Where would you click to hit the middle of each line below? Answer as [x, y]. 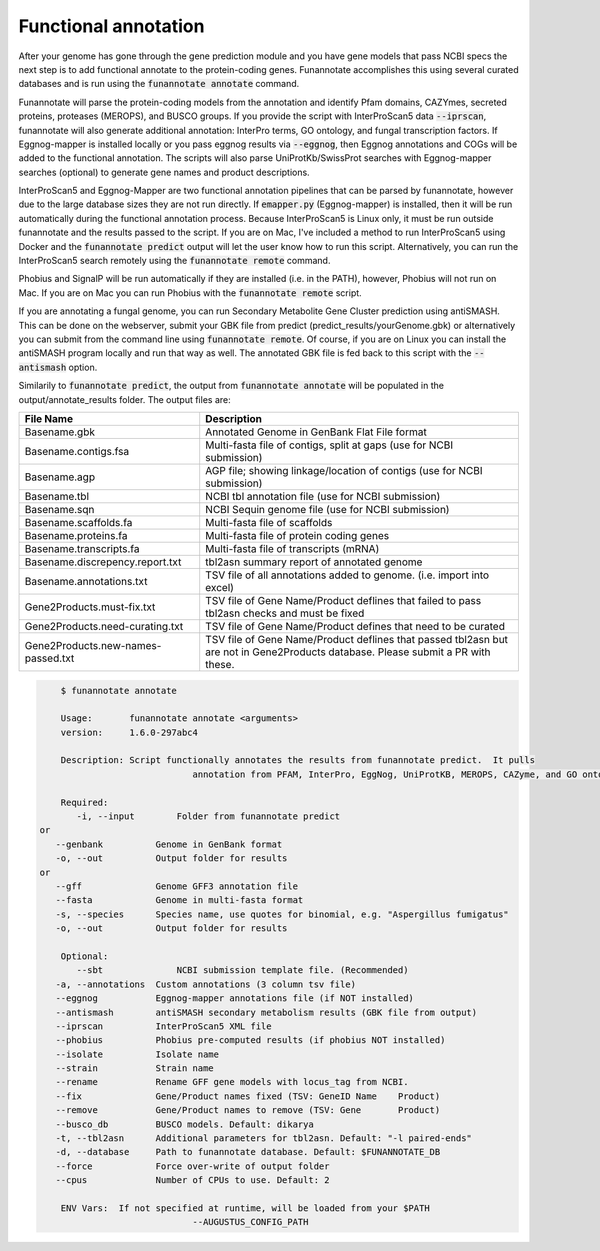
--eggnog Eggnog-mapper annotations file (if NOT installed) [235, 998]
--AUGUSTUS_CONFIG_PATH [250, 1222]
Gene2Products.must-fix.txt [90, 607]
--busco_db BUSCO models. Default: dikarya [184, 1124]
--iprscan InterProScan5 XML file [163, 1026]
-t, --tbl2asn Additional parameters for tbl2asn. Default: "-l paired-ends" [263, 1138]
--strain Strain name [134, 1068]
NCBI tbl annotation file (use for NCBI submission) [323, 496]
